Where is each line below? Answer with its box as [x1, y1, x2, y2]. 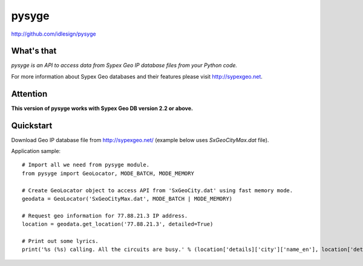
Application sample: [11, 148, 60, 155]
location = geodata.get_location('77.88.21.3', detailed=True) [22, 221, 214, 228]
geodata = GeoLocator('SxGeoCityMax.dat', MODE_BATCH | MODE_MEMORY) [22, 195, 233, 202]
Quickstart [11, 120, 53, 131]
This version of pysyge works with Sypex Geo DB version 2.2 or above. [11, 105, 194, 112]
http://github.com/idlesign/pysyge [11, 30, 96, 37]
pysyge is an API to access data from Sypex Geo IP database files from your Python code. [11, 62, 238, 69]
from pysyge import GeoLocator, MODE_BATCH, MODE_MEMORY [22, 170, 195, 177]
